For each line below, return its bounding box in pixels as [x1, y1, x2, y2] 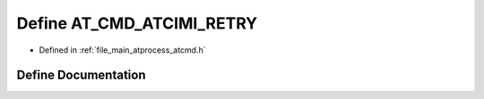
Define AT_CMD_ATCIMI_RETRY [16, 13, 258, 33]
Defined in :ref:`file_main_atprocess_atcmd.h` [39, 45, 206, 55]
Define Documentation [16, 68, 146, 83]
